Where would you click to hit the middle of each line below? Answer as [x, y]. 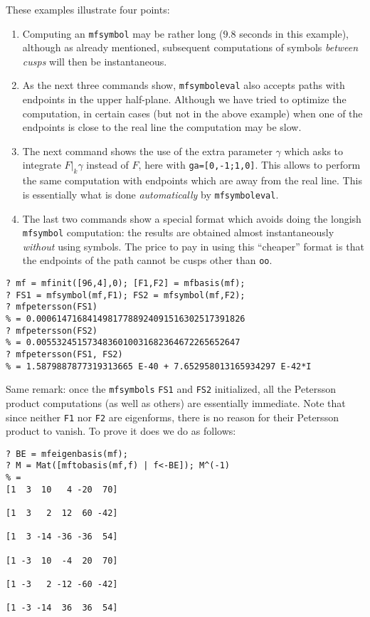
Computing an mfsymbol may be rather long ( [123, 33]
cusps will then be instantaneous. [95, 61]
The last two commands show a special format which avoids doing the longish [192, 218]
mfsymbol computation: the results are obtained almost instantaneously [178, 232]
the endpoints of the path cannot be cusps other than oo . [147, 260]
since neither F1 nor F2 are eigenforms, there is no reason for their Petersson [172, 417]
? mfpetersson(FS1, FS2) [64, 354]
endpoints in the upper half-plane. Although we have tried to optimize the [184, 99]
